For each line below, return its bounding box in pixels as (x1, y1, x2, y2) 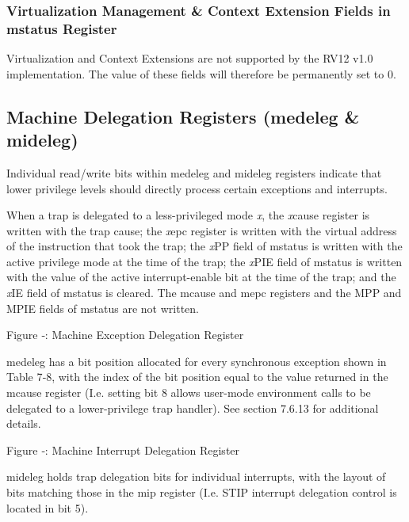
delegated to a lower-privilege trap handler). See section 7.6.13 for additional (6, 399, 379, 416)
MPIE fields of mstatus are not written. (6, 299, 199, 316)
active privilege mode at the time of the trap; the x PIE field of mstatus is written (6, 253, 403, 269)
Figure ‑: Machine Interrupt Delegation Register (6, 441, 240, 458)
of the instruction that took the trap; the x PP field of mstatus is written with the (6, 238, 403, 254)
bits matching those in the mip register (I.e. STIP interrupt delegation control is (6, 484, 397, 501)
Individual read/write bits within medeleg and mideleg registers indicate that (6, 164, 382, 181)
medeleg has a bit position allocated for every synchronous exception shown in (6, 352, 387, 369)
